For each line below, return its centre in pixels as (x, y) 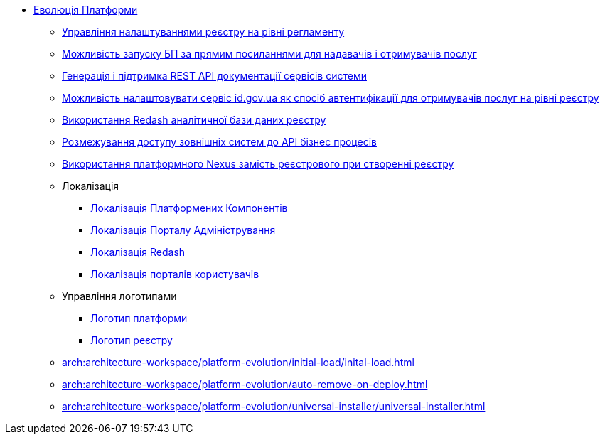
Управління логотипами (119, 296)
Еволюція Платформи (86, 10)
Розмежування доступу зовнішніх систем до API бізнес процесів (219, 142)
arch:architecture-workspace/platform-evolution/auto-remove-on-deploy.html (245, 384)
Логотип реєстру (132, 340)
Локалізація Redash (138, 252)
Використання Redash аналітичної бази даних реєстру (194, 120)
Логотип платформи (139, 318)
